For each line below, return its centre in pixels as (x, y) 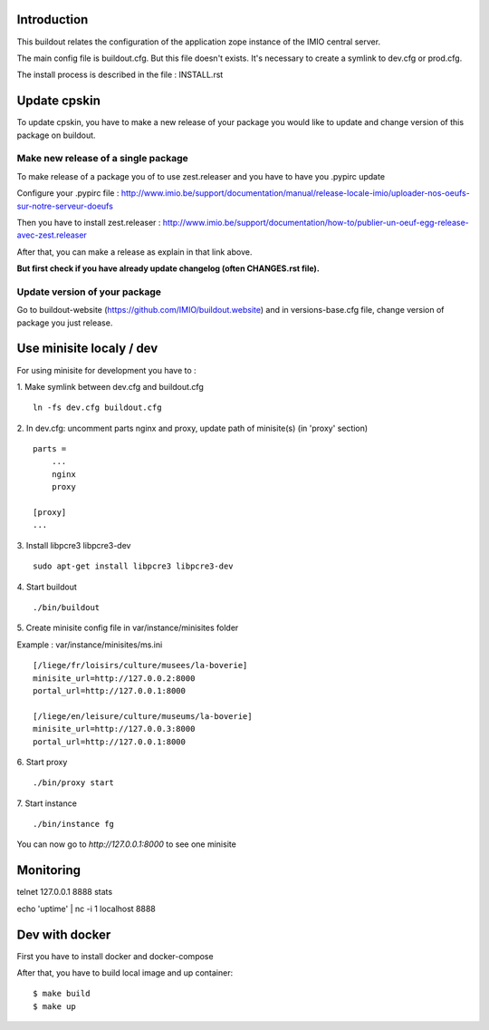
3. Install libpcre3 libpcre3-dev (74, 545)
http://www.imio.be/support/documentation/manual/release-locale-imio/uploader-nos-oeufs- (295, 193)
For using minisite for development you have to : (106, 370)
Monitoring (49, 870)
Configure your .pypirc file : (68, 193)
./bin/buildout (67, 607)
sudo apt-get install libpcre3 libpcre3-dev (134, 566)
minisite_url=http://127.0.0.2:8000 (114, 678)
